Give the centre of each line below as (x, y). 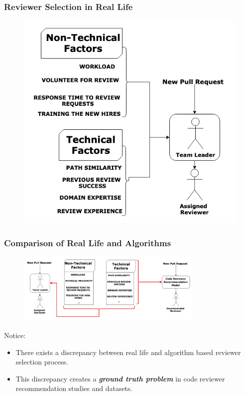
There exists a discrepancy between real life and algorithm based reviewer (128, 352)
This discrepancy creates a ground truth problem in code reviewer (120, 378)
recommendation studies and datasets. (74, 388)
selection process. (42, 362)
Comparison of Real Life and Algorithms (88, 242)
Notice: (15, 335)
